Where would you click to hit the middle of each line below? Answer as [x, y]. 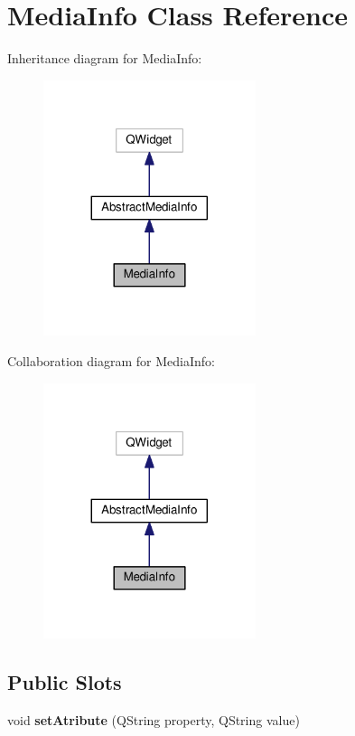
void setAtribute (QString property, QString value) [154, 719]
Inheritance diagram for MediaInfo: [105, 58]
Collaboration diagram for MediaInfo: [112, 360]
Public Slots [65, 682]
